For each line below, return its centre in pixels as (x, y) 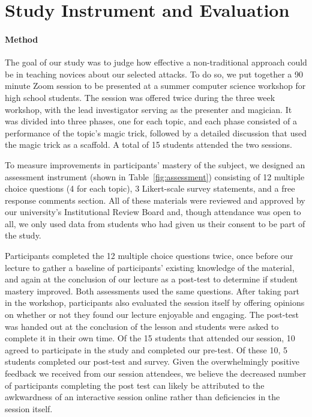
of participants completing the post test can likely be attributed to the (135, 385)
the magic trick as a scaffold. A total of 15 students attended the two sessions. (148, 145)
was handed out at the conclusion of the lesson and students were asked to (142, 326)
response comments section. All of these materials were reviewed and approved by (155, 200)
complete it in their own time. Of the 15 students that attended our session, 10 (150, 338)
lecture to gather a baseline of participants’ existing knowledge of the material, (150, 267)
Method (22, 39)
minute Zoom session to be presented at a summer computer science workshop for (155, 86)
